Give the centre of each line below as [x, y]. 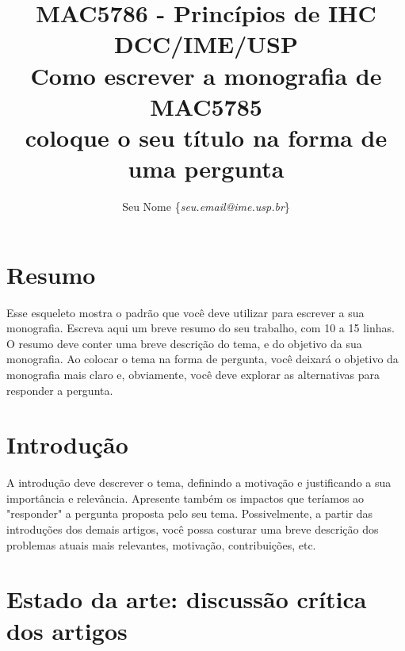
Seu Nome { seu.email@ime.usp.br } [206, 207]
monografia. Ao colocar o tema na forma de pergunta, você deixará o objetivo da [202, 359]
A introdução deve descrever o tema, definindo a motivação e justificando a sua [199, 483]
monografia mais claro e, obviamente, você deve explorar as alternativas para [193, 374]
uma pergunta [206, 168]
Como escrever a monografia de [206, 75]
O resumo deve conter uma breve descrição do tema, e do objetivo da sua [184, 343]
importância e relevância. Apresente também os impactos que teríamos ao [185, 498]
